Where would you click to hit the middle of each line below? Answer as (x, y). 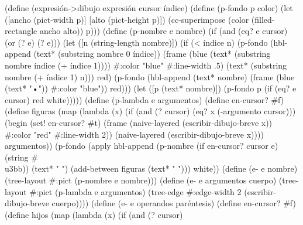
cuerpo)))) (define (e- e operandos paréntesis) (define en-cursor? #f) (174, 203)
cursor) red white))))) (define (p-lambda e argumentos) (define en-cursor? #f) (144, 99)
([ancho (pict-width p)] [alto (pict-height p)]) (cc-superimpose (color (127, 19)
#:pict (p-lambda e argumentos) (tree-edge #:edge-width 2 (135, 191)
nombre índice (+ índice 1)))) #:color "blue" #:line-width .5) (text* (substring (146, 65)
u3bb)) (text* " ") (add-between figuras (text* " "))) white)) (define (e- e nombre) (151, 168)
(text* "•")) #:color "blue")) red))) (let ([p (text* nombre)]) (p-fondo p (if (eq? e (151, 88)
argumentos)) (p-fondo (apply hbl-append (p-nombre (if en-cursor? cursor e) (142, 146)
